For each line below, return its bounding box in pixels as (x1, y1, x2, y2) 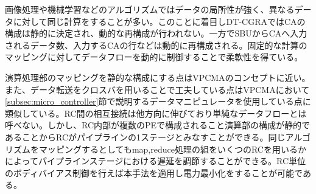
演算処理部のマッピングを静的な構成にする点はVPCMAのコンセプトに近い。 (5, 71, 311, 83)
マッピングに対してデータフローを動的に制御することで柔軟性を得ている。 (5, 50, 303, 63)
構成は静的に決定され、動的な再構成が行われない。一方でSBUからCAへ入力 (5, 27, 307, 40)
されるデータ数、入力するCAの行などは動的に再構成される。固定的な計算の (5, 38, 307, 51)
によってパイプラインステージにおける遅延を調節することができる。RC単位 (5, 154, 306, 167)
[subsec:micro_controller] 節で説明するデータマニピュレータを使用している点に (5, 95, 311, 108)
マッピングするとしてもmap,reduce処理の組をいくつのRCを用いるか (38, 142, 306, 155)
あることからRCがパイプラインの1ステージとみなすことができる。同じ (5, 130, 286, 143)
